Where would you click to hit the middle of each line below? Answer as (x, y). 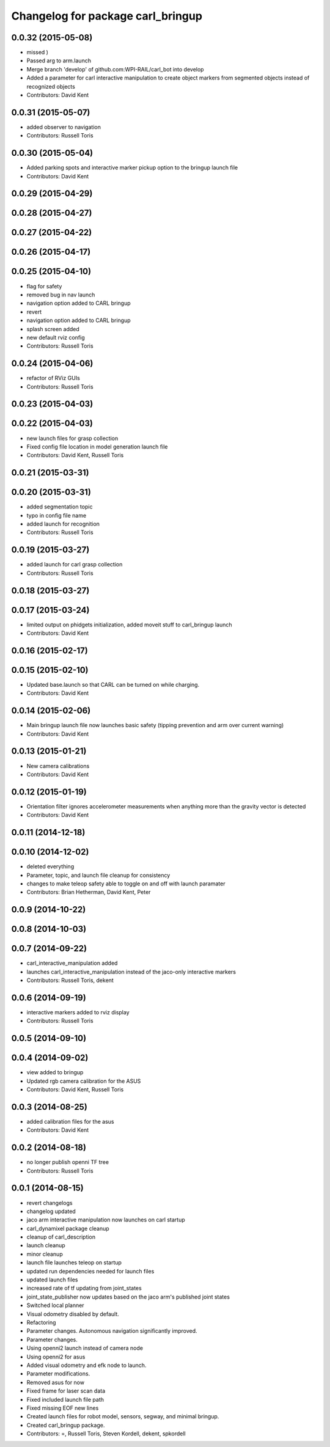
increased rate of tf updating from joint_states (84, 1288)
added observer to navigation (64, 127)
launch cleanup (46, 1245)
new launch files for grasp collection (72, 438)
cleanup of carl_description (61, 1237)
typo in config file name (57, 515)
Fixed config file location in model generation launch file (97, 447)
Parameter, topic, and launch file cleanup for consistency (98, 875)
